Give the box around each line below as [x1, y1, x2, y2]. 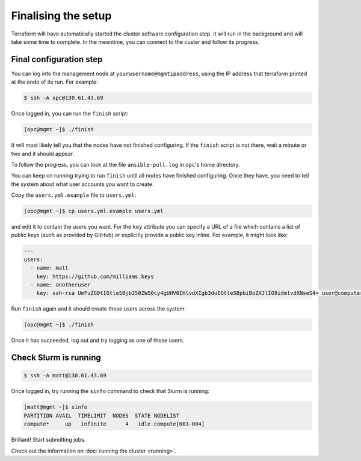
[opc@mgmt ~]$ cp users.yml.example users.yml [23, 208, 164, 215]
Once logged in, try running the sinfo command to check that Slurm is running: [11, 388, 210, 395]
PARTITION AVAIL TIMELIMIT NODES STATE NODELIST [23, 412, 180, 419]
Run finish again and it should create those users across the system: [11, 305, 187, 312]
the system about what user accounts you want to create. [11, 181, 154, 188]
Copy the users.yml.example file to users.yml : [11, 191, 137, 199]
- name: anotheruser [30, 282, 91, 288]
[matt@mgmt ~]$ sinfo [23, 404, 88, 410]
